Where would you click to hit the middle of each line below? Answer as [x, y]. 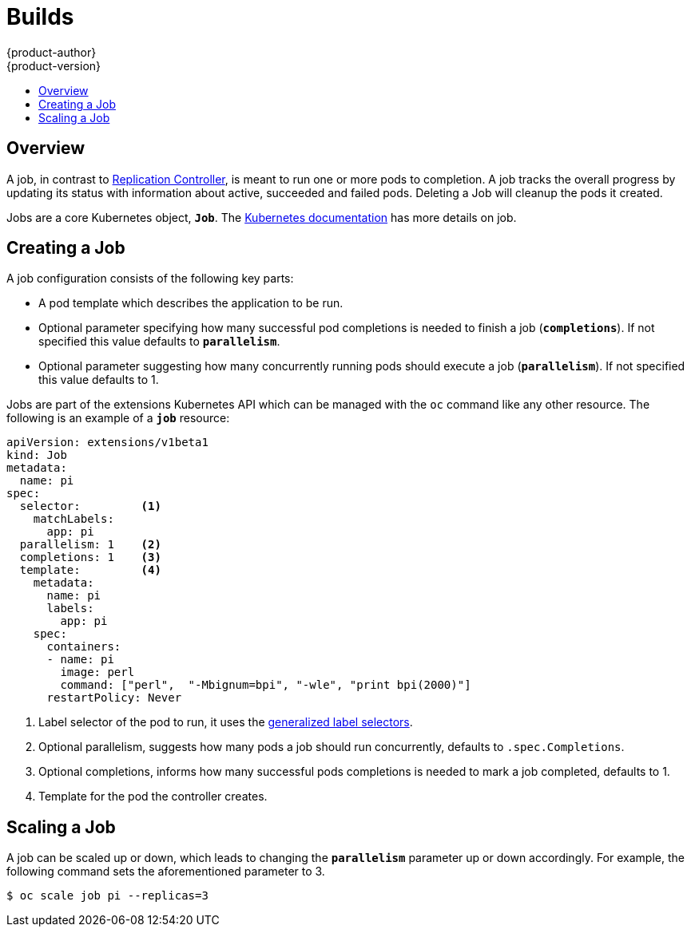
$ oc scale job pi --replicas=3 [107, 896]
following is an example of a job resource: [118, 418]
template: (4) [90, 570]
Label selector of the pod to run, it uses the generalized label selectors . [226, 722]
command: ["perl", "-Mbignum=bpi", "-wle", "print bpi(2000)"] [266, 685]
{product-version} [54, 65]
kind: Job [37, 455]
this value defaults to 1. [99, 380]
